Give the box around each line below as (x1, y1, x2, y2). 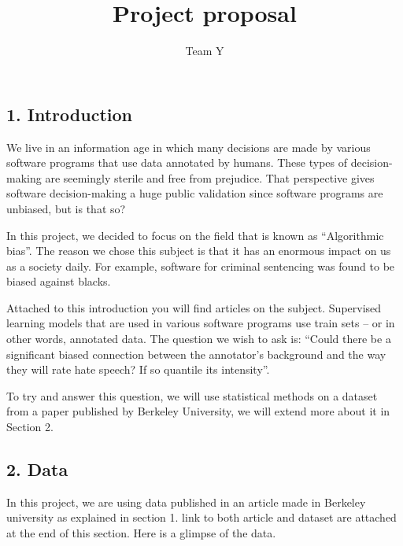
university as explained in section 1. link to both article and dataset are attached (6, 509, 397, 526)
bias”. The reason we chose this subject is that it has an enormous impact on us (6, 242, 391, 259)
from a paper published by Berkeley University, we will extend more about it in (6, 403, 390, 419)
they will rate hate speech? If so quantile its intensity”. (6, 361, 270, 378)
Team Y (185, 42, 224, 59)
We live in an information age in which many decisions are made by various (6, 138, 371, 155)
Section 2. (6, 419, 54, 435)
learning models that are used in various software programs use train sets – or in (6, 315, 395, 331)
